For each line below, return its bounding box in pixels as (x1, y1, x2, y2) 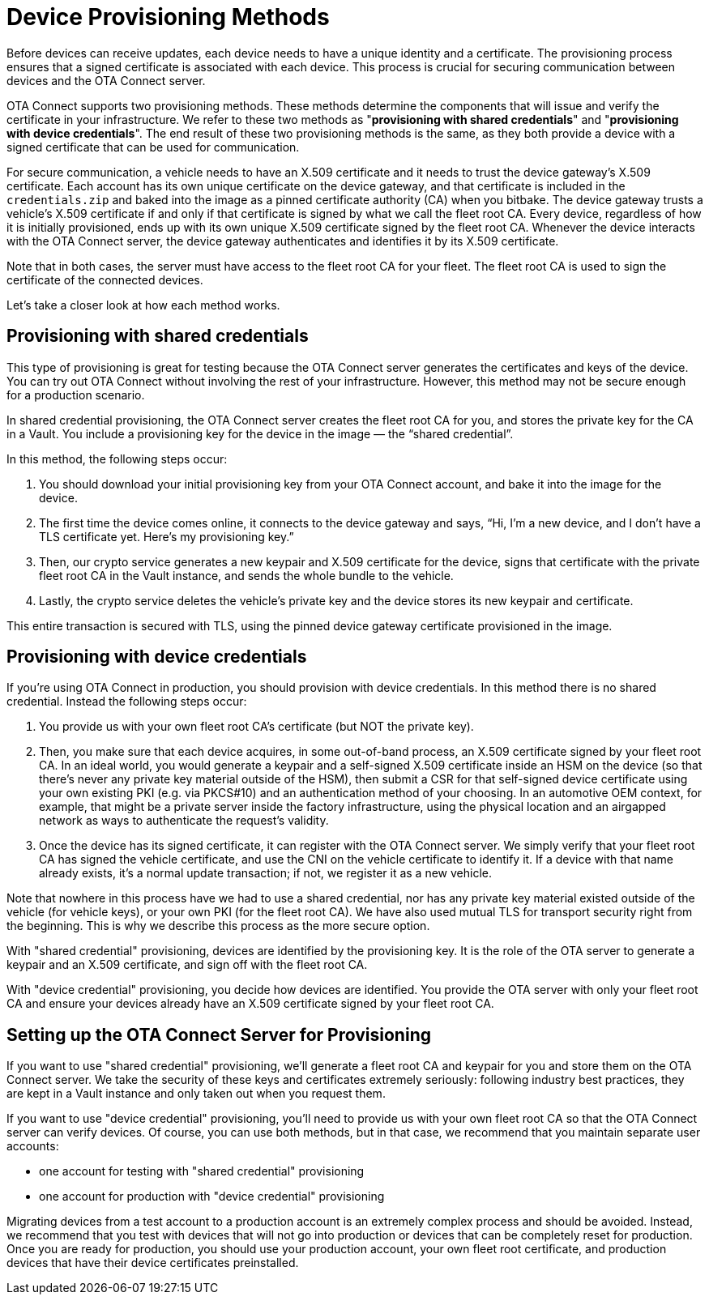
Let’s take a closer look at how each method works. (6, 297, 280, 312)
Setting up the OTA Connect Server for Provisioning (6, 1024, 431, 1045)
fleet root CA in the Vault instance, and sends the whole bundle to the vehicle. (39, 568, 454, 582)
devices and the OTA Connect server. (6, 73, 206, 87)
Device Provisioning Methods (6, 3, 330, 31)
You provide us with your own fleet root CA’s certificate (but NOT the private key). (39, 719, 474, 734)
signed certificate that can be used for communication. (6, 139, 300, 154)
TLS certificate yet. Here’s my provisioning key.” (39, 529, 294, 544)
